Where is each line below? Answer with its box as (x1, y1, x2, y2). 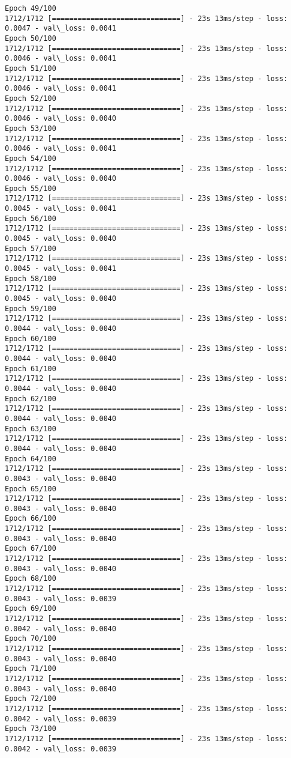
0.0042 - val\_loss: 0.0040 (5, 624, 117, 633)
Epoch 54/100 (5, 154, 56, 163)
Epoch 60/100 (5, 334, 56, 343)
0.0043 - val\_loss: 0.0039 (5, 594, 117, 603)
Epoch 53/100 (5, 124, 56, 133)
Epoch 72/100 (5, 694, 56, 703)
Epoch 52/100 (5, 94, 56, 103)
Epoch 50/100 (5, 34, 56, 43)
